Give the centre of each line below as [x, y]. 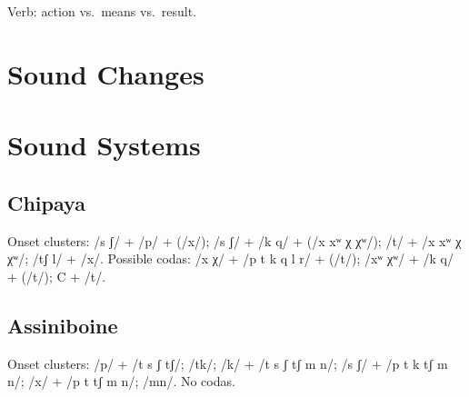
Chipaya [46, 202]
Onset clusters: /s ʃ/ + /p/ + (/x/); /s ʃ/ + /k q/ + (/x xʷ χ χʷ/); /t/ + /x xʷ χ [234, 240]
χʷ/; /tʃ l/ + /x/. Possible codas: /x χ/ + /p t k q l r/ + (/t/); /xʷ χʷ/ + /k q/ [230, 258]
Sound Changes [106, 73]
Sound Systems [104, 145]
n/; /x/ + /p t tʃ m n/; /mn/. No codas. [121, 381]
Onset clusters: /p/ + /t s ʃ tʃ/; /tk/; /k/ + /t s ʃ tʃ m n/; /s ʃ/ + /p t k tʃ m [228, 363]
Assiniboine [63, 325]
